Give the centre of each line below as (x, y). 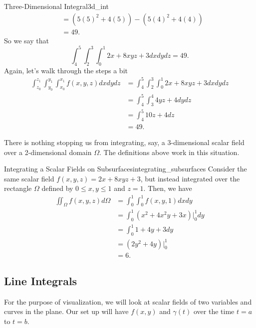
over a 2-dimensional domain (48, 152)
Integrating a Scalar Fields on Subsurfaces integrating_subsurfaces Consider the (126, 169)
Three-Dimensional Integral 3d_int (56, 6)
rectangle (18, 188)
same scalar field (29, 178)
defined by (57, 188)
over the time (214, 311)
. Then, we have (168, 188)
